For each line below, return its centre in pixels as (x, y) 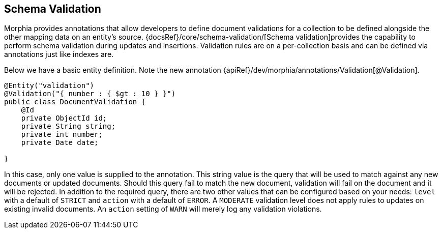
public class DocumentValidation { (75, 102)
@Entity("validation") (49, 86)
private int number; (62, 135)
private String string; (68, 126)
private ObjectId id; (64, 118)
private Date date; (60, 143)
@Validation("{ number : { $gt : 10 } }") (90, 94)
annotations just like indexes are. (59, 54)
